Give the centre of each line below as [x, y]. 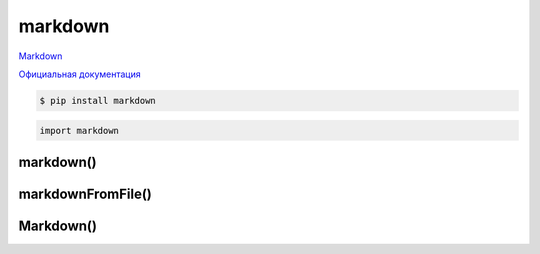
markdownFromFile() [85, 193]
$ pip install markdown [98, 100]
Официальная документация [79, 74]
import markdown [79, 130]
